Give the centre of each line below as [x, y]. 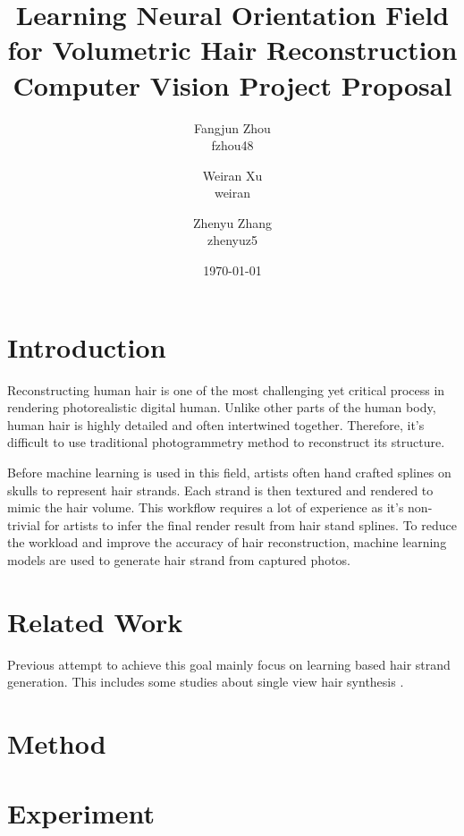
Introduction [87, 346]
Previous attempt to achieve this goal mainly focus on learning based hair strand [229, 664]
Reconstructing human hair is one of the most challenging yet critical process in [226, 389]
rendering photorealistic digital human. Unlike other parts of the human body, [222, 407]
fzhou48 [232, 145]
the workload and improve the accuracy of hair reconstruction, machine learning [227, 542]
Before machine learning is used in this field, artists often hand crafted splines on [229, 472]
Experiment [81, 813]
